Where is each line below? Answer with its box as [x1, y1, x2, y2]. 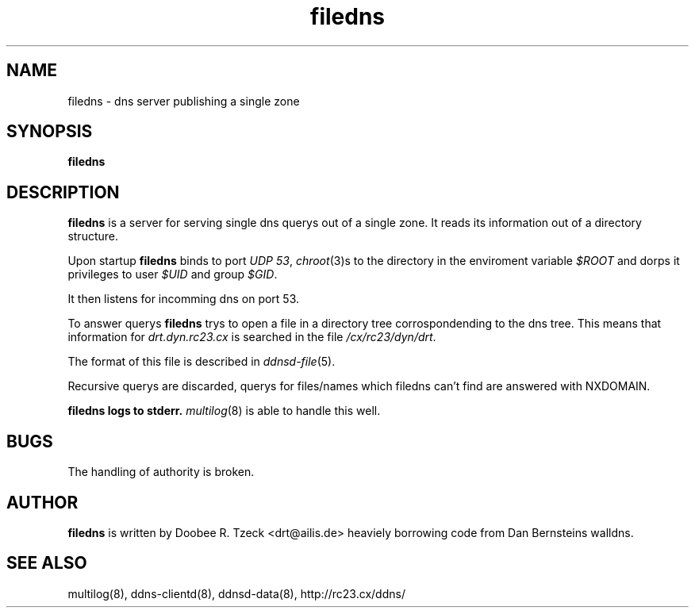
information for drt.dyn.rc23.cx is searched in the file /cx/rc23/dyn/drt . [67, 330, 436, 344]
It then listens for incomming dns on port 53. [67, 292, 300, 306]
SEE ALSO [6, 553, 87, 574]
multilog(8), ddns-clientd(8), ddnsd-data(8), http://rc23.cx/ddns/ [67, 586, 405, 601]
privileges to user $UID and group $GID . [67, 267, 278, 282]
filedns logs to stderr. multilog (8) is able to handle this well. [67, 404, 381, 418]
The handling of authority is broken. [67, 465, 255, 479]
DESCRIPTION [6, 182, 120, 202]
